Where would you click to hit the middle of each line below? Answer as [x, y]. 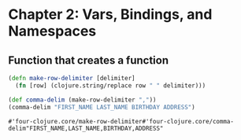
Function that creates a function [89, 60]
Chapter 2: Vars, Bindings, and [110, 15]
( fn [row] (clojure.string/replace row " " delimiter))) [111, 85]
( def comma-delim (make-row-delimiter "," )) [82, 100]
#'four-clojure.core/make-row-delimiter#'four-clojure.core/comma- [121, 121]
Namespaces [52, 31]
